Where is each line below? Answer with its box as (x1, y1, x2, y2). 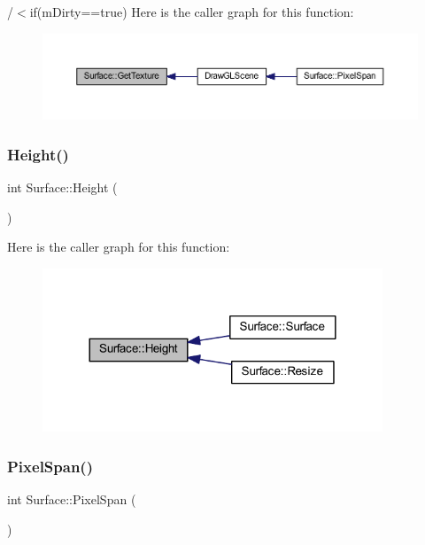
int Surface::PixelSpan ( (7, 490, 136, 508)
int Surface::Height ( (7, 178, 118, 197)
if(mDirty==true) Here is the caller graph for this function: (29, 3, 354, 20)
